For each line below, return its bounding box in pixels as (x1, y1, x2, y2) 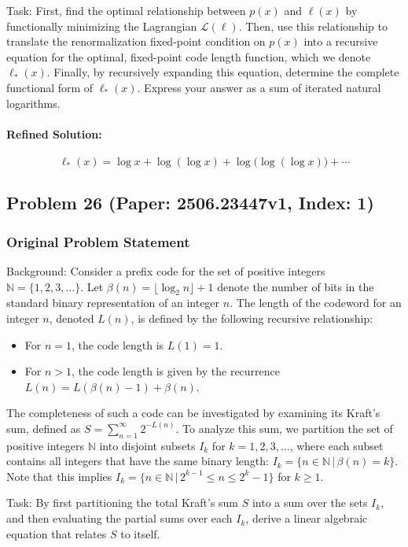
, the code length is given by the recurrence (72, 363, 281, 379)
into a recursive (303, 33, 378, 50)
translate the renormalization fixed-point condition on (6, 33, 266, 50)
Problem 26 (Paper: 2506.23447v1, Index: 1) (6, 190, 374, 215)
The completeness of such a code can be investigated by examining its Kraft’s (6, 405, 380, 421)
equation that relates (6, 525, 107, 541)
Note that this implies (6, 468, 112, 484)
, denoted (49, 309, 94, 326)
